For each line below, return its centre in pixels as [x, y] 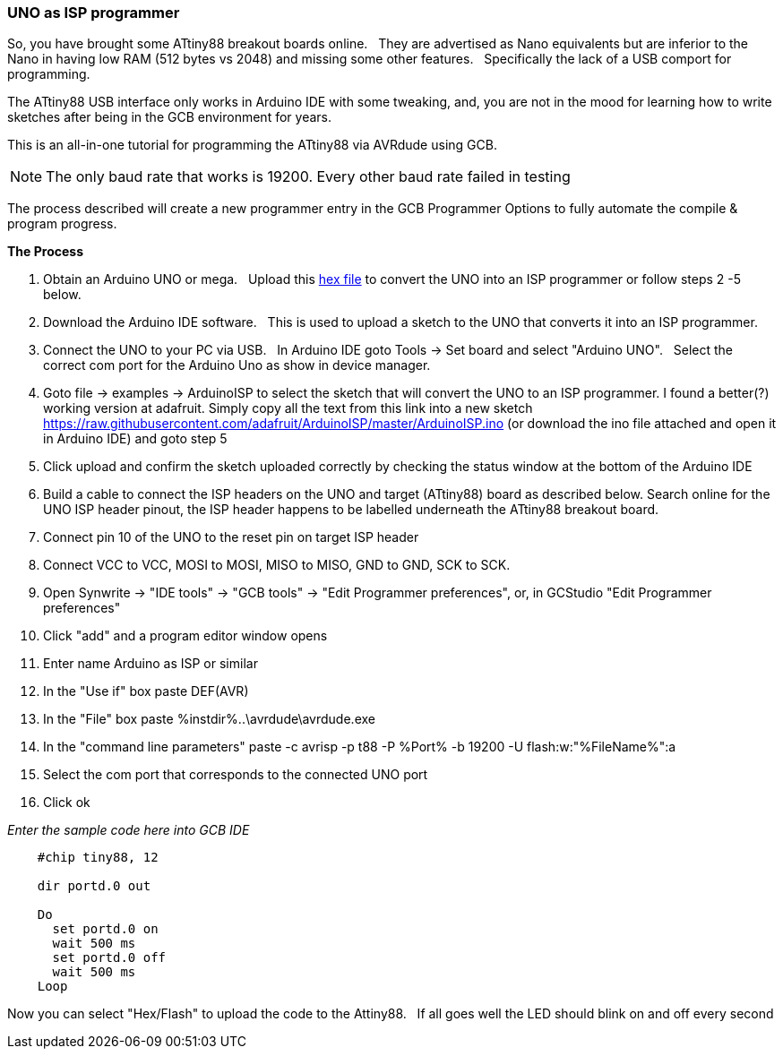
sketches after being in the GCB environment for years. [169, 117]
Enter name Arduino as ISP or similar [151, 664]
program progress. [62, 224]
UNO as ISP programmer [94, 13]
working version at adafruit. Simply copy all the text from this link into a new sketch [288, 408]
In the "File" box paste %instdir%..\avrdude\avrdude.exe [209, 719]
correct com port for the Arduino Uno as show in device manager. [237, 365]
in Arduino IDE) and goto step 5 [135, 439]
